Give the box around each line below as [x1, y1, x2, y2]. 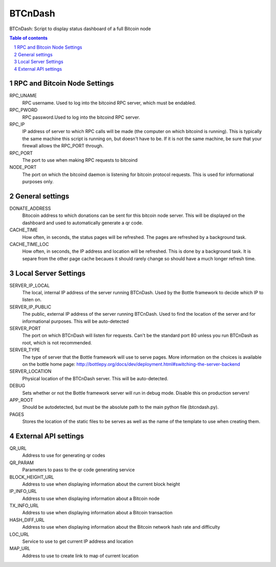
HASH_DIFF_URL [9, 517, 45, 523]
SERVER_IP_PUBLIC [9, 303, 52, 310]
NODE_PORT [9, 164, 37, 170]
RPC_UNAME [9, 93, 37, 99]
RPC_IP [9, 121, 25, 127]
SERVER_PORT [9, 325, 41, 331]
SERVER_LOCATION [9, 368, 52, 375]
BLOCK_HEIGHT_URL [9, 474, 54, 480]
